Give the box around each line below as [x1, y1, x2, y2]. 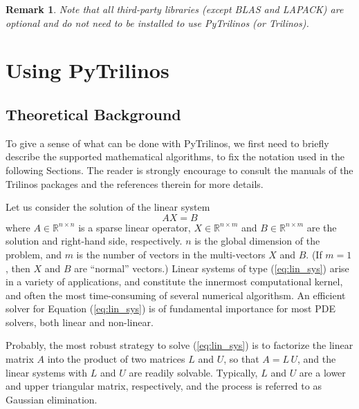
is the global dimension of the [194, 234, 320, 248]
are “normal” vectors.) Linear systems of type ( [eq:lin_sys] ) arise [74, 260, 349, 275]
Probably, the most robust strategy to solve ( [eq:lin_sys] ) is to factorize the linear [6, 338, 353, 352]
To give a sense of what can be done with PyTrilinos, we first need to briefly [6, 135, 329, 150]
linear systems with [6, 365, 88, 379]
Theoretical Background [6, 103, 181, 124]
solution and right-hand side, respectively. [6, 234, 183, 248]
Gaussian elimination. [6, 392, 98, 406]
